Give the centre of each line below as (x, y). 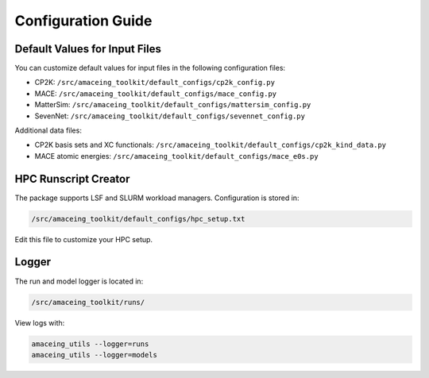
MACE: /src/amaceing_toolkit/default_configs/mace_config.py (156, 93)
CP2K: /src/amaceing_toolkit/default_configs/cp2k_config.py (155, 83)
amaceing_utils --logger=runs (90, 344)
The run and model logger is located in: (79, 281)
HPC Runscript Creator (72, 179)
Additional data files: (48, 130)
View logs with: (40, 322)
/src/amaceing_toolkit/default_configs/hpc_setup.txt (138, 219)
